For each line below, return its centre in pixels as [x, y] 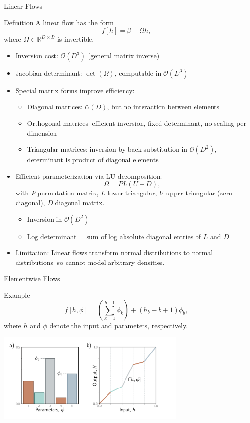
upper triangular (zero [199, 193]
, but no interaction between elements [163, 107]
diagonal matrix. [80, 202]
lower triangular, [132, 193]
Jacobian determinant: [49, 73]
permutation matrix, [68, 193]
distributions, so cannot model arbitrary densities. [90, 262]
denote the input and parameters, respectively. [119, 325]
